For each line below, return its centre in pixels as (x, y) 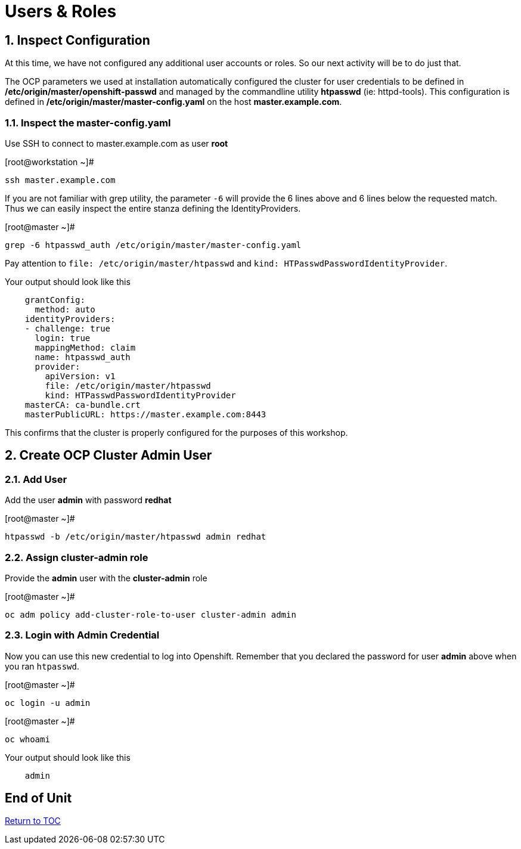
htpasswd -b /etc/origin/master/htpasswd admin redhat (136, 537)
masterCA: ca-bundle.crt (83, 405)
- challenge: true (68, 328)
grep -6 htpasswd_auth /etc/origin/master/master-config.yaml (153, 245)
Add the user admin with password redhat (88, 500)
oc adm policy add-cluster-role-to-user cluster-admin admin (151, 614)
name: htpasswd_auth (83, 357)
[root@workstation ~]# (49, 162)
